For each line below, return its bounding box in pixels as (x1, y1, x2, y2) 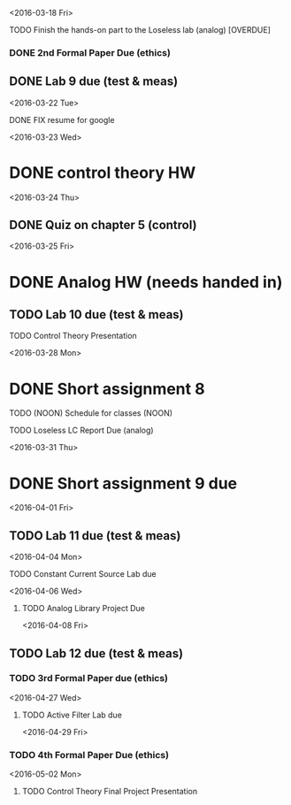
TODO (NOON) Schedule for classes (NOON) (9, 408, 173, 418)
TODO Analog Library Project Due (21, 603, 146, 614)
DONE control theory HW (9, 163, 196, 182)
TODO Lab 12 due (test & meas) (9, 646, 184, 661)
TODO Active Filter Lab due (21, 709, 122, 720)
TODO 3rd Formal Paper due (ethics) (9, 672, 169, 685)
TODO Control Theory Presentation (9, 331, 137, 341)
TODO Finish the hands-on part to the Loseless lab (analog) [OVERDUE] (9, 25, 272, 34)
